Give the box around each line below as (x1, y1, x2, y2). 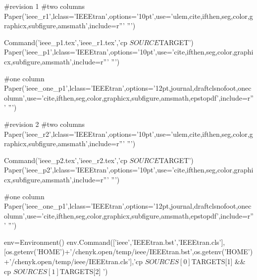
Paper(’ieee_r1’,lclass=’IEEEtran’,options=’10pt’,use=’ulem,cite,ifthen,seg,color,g (4, 10, 253, 21)
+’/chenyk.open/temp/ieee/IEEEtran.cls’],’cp (4, 256, 143, 267)
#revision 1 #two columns (4, 1, 85, 11)
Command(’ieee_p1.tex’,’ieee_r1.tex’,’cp (4, 37, 127, 47)
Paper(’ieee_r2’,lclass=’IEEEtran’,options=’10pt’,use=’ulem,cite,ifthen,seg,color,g (4, 128, 253, 139)
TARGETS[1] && (191, 256, 246, 267)
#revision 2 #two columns (4, 118, 85, 129)
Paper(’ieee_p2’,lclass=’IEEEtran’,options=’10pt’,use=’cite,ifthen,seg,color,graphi (4, 165, 254, 175)
